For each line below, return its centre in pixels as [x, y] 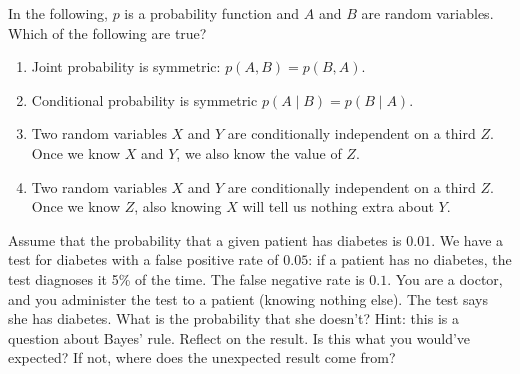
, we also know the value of [259, 152]
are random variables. [427, 13]
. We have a [467, 239]
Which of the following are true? [107, 32]
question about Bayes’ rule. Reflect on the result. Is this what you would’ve [239, 337]
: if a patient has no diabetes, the [410, 259]
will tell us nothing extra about [338, 206]
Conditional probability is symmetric [144, 99]
